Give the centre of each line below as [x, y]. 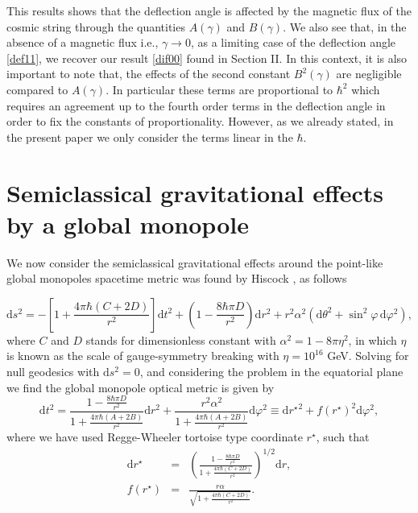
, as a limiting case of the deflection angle [293, 42]
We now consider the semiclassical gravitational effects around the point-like [195, 262]
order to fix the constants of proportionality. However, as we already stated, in [200, 121]
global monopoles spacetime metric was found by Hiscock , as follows [177, 278]
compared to [37, 89]
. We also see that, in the [345, 26]
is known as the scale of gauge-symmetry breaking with [143, 356]
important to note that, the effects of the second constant [149, 74]
